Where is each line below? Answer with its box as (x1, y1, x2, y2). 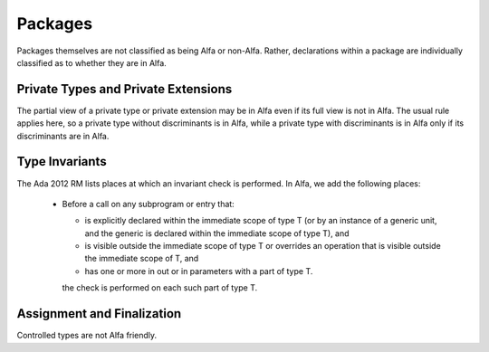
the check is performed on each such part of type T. (62, 282, 258, 293)
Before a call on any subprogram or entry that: (62, 198, 235, 209)
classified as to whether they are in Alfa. (16, 57, 167, 68)
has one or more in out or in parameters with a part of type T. (84, 265, 313, 276)
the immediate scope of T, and (84, 253, 199, 264)
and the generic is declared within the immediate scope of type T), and (84, 227, 350, 239)
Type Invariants (16, 154, 108, 169)
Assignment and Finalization (16, 306, 182, 321)
